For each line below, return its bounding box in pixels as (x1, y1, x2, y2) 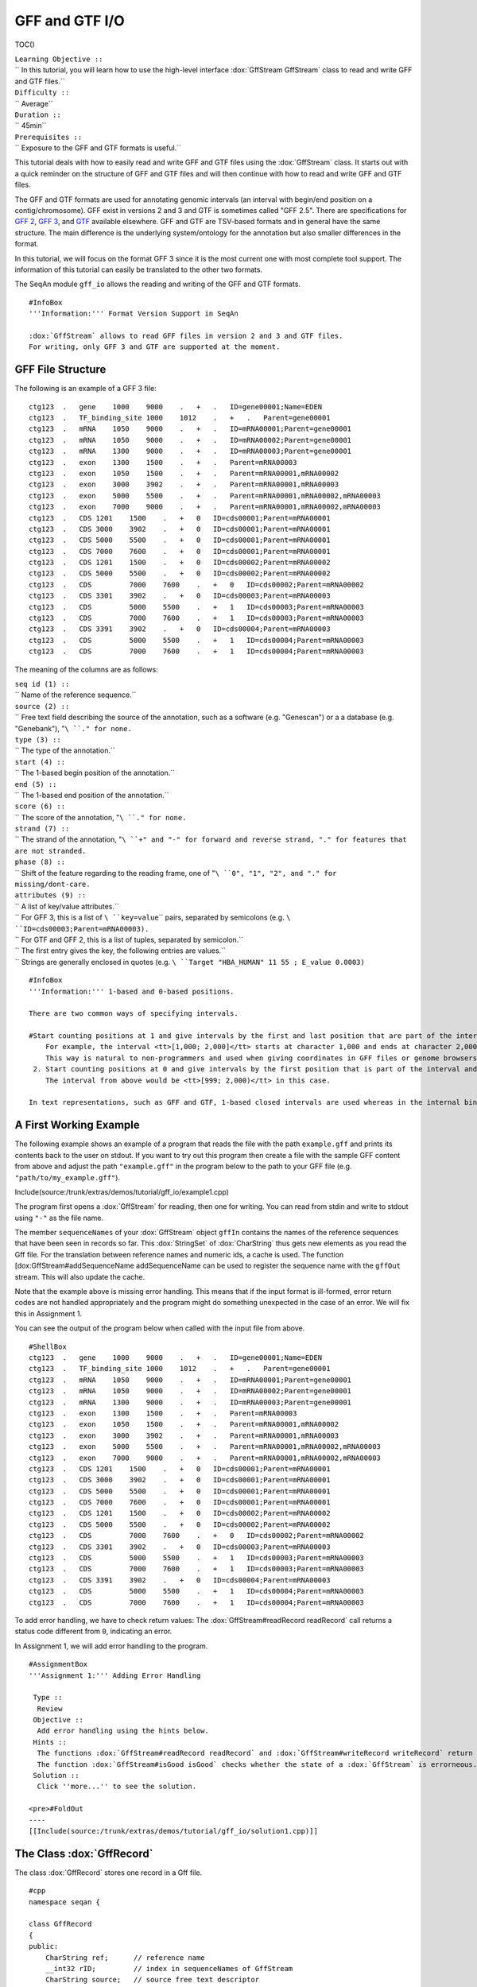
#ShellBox (29, 1342, 67, 1351)
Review (37, 1704, 63, 1713)
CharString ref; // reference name (45, 1953, 206, 1962)
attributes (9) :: (14, 891, 87, 900)
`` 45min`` (14, 121, 47, 130)
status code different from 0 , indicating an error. (14, 1626, 173, 1636)
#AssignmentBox (29, 1660, 88, 1669)
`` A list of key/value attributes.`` (14, 901, 119, 911)
